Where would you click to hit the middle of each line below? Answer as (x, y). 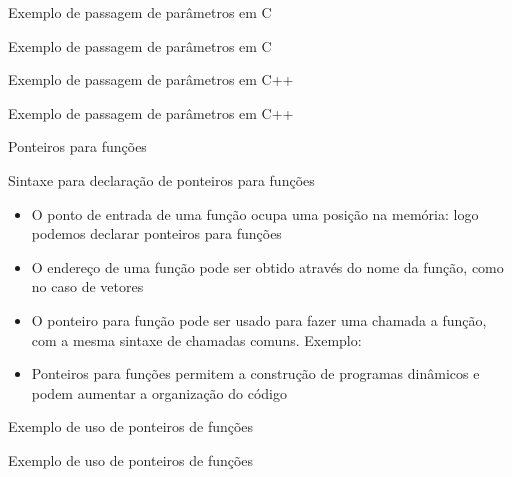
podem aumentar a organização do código (159, 392)
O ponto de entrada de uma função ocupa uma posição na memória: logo (255, 213)
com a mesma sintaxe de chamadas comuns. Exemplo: (196, 339)
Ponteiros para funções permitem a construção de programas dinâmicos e (255, 373)
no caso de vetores (87, 286)
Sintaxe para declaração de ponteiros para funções (161, 179)
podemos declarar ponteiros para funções (156, 233)
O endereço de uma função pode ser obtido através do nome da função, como (267, 266)
